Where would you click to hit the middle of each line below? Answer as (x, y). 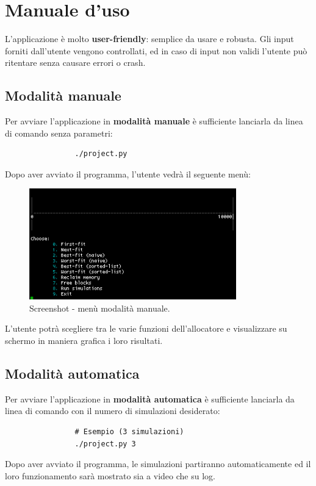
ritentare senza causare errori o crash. (75, 63)
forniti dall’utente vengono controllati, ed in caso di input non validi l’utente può (156, 50)
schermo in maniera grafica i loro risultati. (84, 341)
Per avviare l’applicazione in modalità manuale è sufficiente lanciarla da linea (154, 121)
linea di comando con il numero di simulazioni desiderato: (113, 411)
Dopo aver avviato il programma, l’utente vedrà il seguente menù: (128, 173)
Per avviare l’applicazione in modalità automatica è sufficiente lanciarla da (150, 398)
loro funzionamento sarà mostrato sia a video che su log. (110, 475)
